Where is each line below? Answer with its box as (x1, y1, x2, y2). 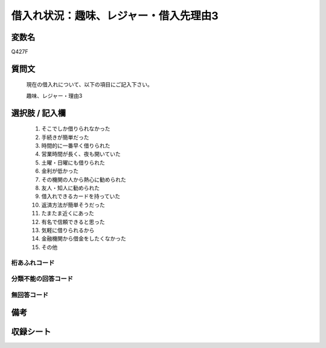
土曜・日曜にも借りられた (41, 159, 105, 166)
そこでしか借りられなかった (41, 125, 110, 132)
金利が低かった (41, 167, 78, 175)
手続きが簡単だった (41, 134, 89, 141)
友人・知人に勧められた (41, 184, 100, 192)
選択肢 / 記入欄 (11, 108, 66, 118)
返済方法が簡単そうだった (41, 201, 105, 208)
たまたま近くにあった (41, 210, 95, 217)
